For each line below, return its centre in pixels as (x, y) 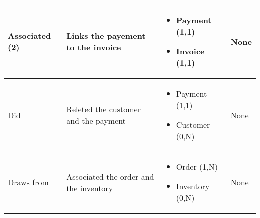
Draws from (28, 182)
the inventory (90, 188)
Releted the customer (104, 109)
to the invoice (94, 47)
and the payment (96, 121)
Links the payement (106, 36)
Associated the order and (110, 176)
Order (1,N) (197, 167)
